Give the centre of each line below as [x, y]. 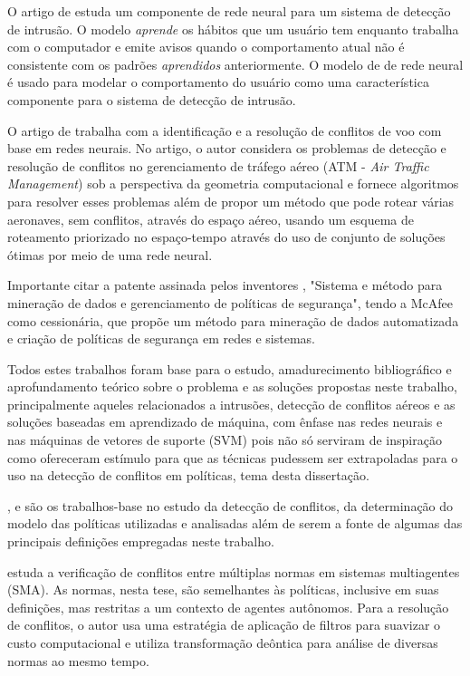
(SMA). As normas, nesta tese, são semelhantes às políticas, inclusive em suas [223, 589]
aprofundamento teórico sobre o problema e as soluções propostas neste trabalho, [232, 386]
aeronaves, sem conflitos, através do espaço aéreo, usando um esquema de [211, 219]
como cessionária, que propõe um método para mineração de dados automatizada [233, 320]
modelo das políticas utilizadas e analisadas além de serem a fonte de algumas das [235, 523]
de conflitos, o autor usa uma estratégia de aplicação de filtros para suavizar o [224, 625]
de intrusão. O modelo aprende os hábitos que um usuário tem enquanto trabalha [233, 29]
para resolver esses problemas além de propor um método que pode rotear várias [231, 201]
